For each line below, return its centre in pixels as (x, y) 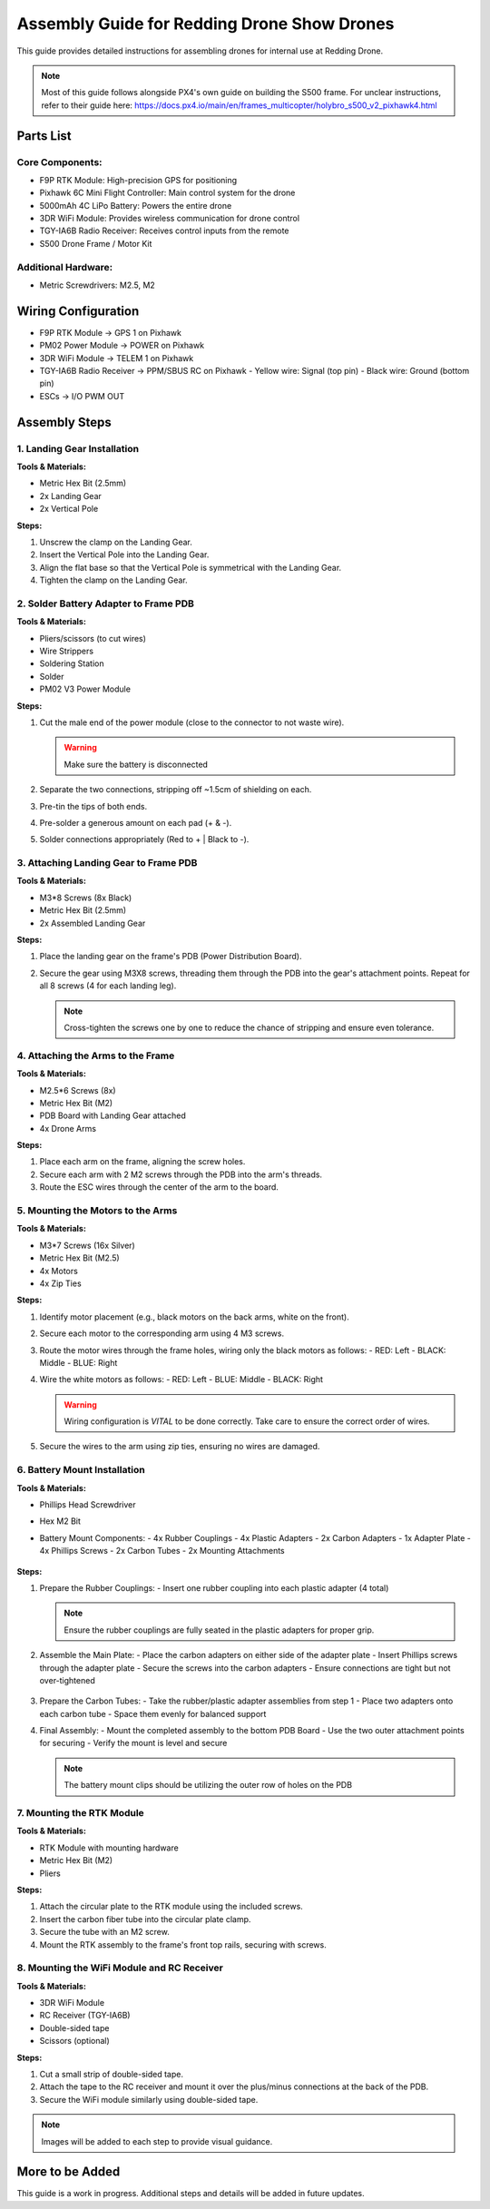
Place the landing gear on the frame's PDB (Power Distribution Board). (171, 957)
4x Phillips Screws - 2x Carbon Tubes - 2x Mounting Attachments (162, 1551)
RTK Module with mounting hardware (109, 1848)
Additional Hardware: (65, 267)
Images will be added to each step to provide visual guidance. (157, 2141)
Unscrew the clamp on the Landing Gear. (116, 542)
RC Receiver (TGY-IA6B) (85, 2016)
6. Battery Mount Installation (81, 1470)
